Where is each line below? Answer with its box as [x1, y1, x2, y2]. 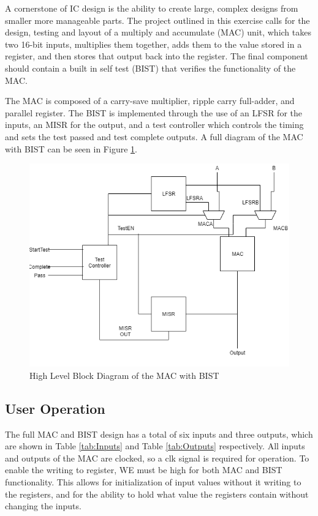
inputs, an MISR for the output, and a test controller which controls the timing [5, 118, 304, 131]
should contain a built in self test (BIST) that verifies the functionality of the [5, 61, 296, 74]
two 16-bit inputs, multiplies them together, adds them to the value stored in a [5, 37, 302, 50]
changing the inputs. [5, 499, 81, 512]
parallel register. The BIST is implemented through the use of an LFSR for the [5, 106, 302, 119]
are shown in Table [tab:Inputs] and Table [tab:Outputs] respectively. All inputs [5, 439, 305, 452]
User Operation [5, 398, 105, 417]
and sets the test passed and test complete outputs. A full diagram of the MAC [5, 130, 303, 143]
